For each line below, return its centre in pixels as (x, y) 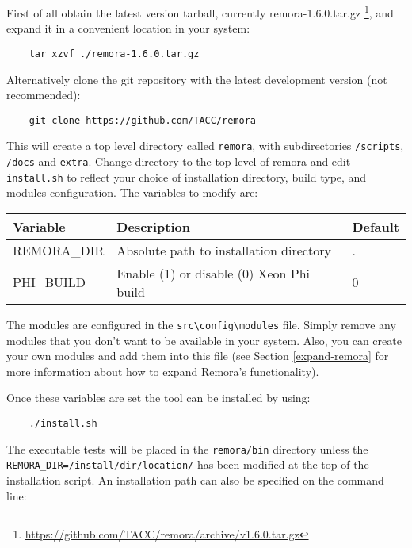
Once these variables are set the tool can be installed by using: (158, 398)
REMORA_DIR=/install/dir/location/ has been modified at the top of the (188, 464)
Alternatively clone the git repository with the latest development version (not (197, 79)
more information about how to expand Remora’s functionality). (163, 371)
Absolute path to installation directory (224, 250)
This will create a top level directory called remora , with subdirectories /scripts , (205, 146)
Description (153, 226)
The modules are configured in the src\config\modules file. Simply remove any (201, 324)
